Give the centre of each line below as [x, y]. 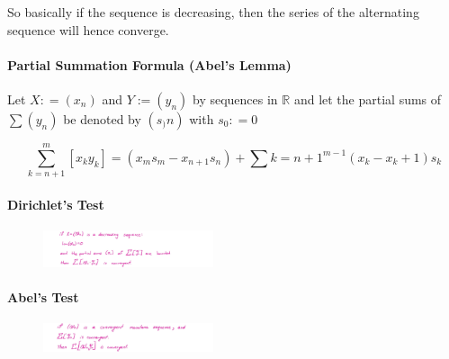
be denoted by [102, 118]
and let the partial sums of [368, 99]
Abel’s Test [43, 296]
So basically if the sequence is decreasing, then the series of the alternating [213, 12]
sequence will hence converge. [88, 29]
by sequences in [235, 99]
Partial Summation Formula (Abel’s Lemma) [149, 64]
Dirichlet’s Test [56, 204]
